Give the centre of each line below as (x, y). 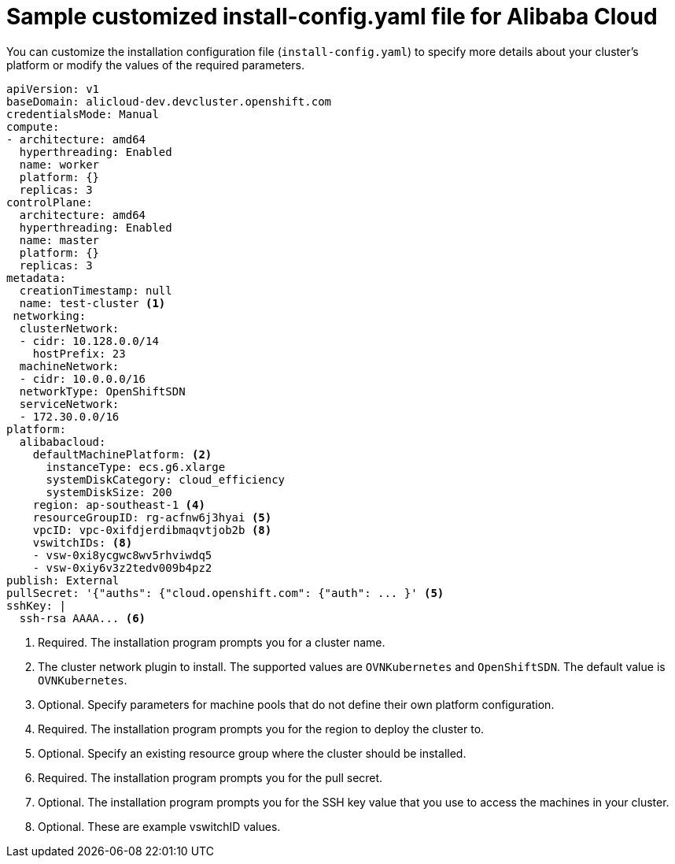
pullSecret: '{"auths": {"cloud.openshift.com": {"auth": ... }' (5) (225, 593)
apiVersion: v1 (53, 89)
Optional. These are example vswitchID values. (159, 826)
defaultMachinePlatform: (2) (122, 454)
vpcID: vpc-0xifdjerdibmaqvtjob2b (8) (152, 530)
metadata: (36, 278)
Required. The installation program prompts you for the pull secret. (210, 777)
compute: (33, 126)
